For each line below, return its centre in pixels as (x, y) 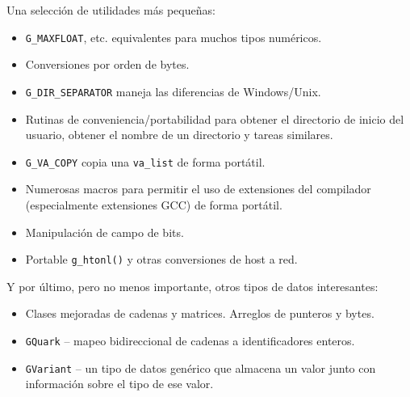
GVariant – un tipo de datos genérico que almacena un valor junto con (201, 367)
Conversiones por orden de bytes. (107, 64)
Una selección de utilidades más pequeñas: (111, 10)
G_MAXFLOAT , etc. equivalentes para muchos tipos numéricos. (174, 37)
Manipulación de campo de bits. (105, 232)
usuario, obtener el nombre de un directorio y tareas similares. (179, 135)
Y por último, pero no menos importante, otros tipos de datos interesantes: (192, 286)
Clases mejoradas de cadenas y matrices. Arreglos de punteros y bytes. (200, 313)
